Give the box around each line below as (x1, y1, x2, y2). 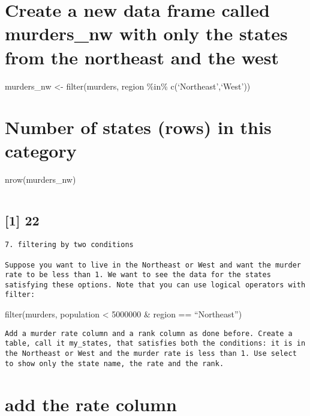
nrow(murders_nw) (5, 173, 76, 186)
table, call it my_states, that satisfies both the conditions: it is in (5, 339, 306, 348)
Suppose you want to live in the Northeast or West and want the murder (5, 260, 301, 269)
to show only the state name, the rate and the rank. (5, 359, 224, 368)
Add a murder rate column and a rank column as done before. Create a (5, 329, 293, 338)
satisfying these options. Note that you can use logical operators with (5, 280, 306, 289)
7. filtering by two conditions (5, 240, 134, 249)
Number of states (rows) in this (5, 115, 272, 139)
